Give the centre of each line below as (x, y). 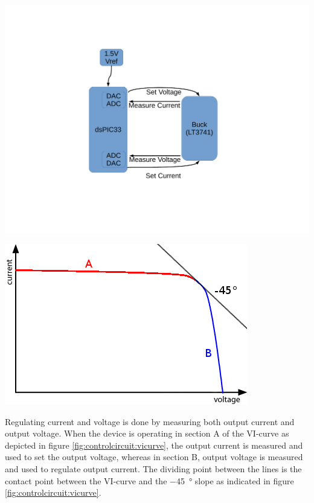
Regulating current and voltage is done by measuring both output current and (150, 421)
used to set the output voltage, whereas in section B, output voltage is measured (154, 457)
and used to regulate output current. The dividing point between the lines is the (153, 469)
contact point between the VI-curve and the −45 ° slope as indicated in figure (149, 480)
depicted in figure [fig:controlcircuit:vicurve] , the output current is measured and (154, 445)
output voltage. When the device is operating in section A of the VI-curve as (147, 433)
